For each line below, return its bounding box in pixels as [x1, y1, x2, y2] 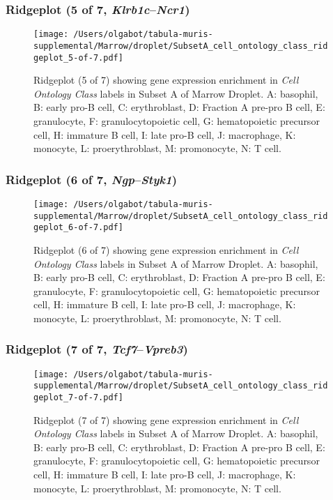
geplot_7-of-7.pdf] [33, 393, 123, 403]
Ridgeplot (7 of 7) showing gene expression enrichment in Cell [33, 412, 299, 427]
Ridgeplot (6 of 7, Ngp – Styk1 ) [6, 170, 178, 188]
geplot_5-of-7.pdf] [33, 52, 123, 63]
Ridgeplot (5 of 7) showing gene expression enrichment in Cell [33, 73, 299, 87]
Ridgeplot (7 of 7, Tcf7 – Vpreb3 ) [6, 340, 188, 358]
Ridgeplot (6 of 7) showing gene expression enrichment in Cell [33, 242, 299, 257]
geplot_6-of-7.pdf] [33, 222, 123, 233]
